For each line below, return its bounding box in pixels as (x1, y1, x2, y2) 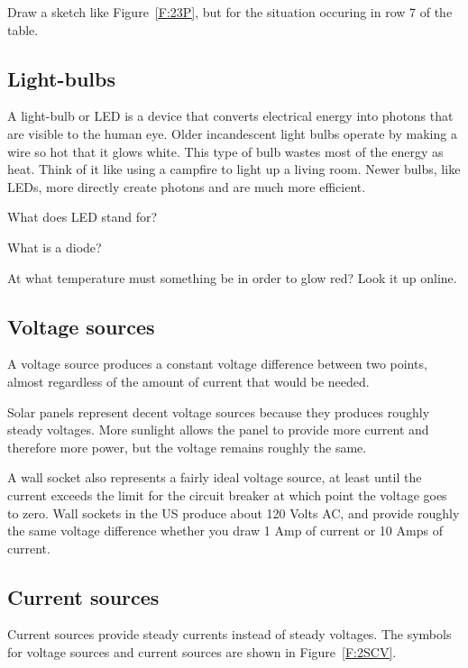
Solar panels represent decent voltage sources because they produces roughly (7, 402, 430, 421)
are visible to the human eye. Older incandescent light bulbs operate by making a (7, 124, 457, 142)
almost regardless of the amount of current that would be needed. (7, 371, 370, 390)
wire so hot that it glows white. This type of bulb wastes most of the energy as (7, 142, 444, 160)
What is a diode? (7, 237, 102, 256)
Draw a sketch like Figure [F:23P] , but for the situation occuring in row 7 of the (7, 3, 453, 21)
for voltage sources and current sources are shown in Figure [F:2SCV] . (7, 643, 397, 662)
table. (7, 20, 39, 39)
